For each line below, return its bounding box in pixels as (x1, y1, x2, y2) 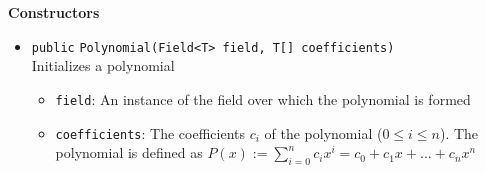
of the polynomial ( (264, 122, 383, 143)
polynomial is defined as (55, 142, 203, 163)
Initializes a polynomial (31, 55, 175, 76)
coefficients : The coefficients (55, 122, 245, 143)
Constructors (8, 2, 100, 22)
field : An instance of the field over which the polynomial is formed (55, 88, 471, 109)
